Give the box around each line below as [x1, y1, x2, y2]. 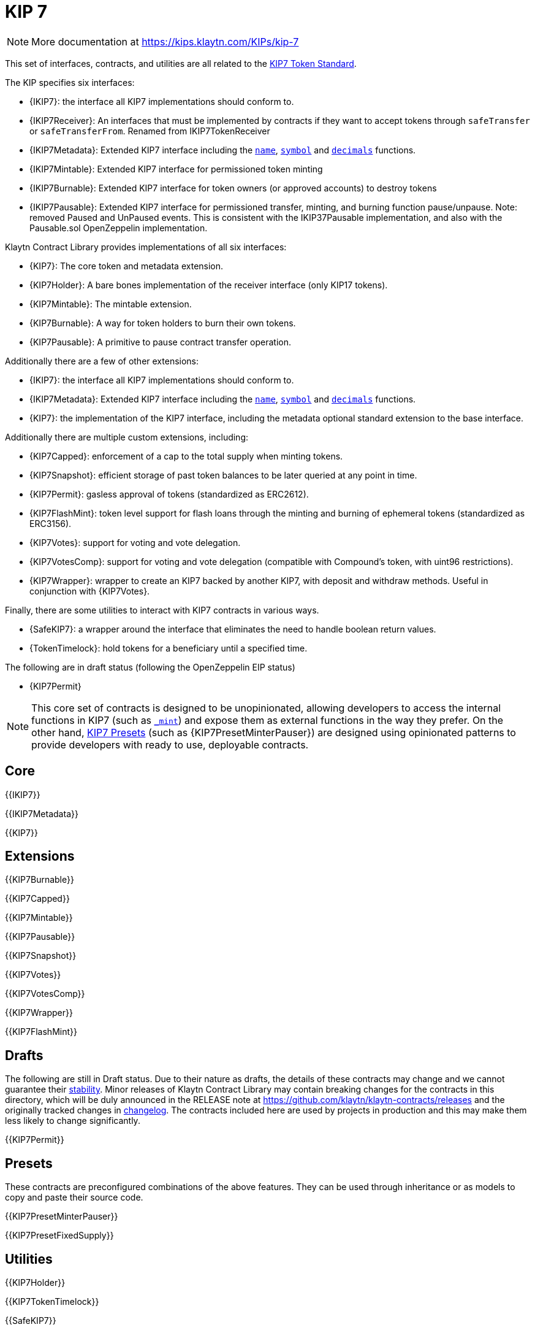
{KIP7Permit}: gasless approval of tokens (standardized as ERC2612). [29, 488, 309, 499]
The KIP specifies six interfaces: [5, 77, 135, 88]
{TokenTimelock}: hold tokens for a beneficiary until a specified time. [29, 642, 308, 653]
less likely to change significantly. [5, 1115, 140, 1126]
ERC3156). [29, 518, 72, 529]
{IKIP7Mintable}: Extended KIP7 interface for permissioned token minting [29, 163, 323, 174]
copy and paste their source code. [5, 1192, 143, 1203]
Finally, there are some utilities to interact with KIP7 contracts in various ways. [5, 604, 319, 615]
